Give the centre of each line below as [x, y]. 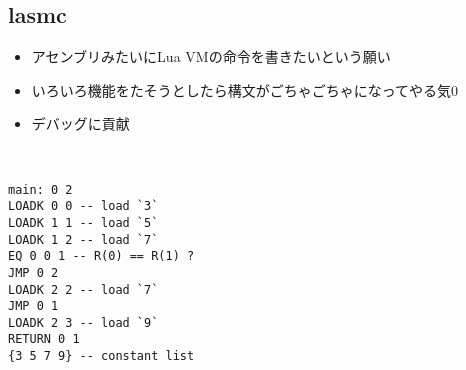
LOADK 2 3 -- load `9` [83, 322]
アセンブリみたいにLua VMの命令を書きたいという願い [211, 56]
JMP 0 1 [33, 306]
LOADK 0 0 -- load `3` [83, 206]
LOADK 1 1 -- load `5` [83, 222]
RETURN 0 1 [44, 339]
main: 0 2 [40, 189]
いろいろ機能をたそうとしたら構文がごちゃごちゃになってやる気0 [245, 89]
